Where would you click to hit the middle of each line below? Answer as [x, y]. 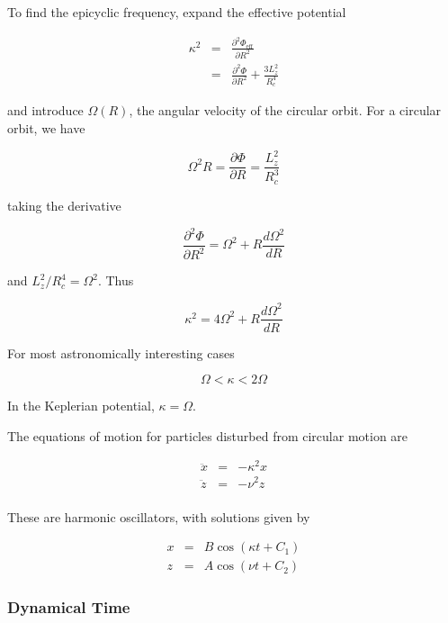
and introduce [45, 110]
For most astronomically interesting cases [121, 352]
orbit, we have [46, 127]
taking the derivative [64, 205]
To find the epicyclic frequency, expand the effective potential [177, 12]
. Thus [116, 280]
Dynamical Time [69, 607]
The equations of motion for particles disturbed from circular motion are [208, 435]
